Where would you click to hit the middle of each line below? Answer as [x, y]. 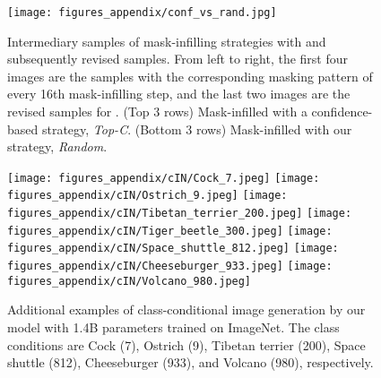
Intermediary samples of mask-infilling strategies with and [167, 41]
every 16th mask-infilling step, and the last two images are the [179, 94]
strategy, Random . [57, 146]
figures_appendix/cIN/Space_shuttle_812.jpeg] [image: [173, 249]
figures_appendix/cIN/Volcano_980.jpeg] [130, 281]
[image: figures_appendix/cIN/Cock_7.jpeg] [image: [164, 178]
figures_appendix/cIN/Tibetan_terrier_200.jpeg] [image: [180, 214]
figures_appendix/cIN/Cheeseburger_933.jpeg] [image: [170, 266]
